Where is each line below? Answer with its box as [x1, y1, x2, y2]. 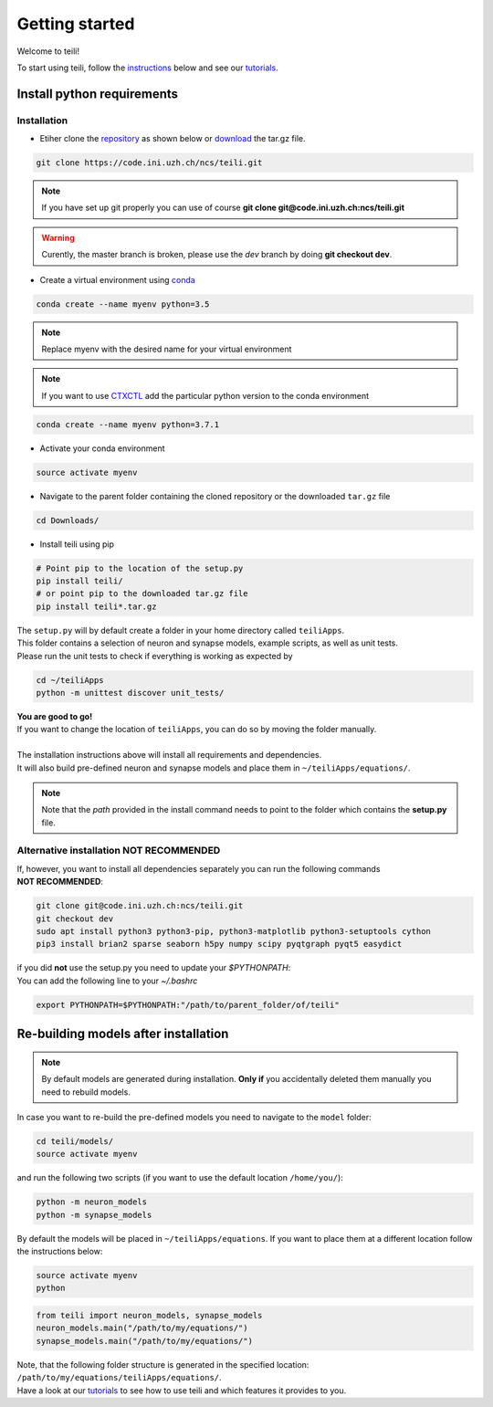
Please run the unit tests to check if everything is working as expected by [16, 650, 293, 661]
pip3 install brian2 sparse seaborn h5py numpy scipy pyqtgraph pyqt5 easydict [36, 939, 403, 950]
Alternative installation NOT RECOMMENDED [16, 845, 221, 857]
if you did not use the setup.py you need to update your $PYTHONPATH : [16, 962, 291, 973]
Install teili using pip [39, 539, 114, 550]
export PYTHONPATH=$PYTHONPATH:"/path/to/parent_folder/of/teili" [36, 1000, 340, 1010]
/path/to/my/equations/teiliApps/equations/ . [16, 1372, 223, 1383]
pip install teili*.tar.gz [36, 601, 157, 612]
